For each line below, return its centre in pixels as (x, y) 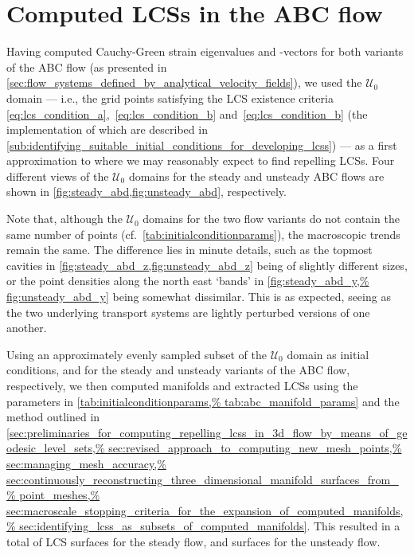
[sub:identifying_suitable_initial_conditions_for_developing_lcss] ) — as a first (202, 145)
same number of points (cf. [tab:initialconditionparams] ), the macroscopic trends (203, 234)
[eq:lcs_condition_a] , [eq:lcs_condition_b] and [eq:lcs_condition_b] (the (187, 113)
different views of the (58, 176)
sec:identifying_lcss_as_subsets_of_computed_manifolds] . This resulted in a (210, 526)
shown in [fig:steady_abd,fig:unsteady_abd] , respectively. (146, 192)
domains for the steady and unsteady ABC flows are (256, 176)
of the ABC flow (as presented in (87, 66)
